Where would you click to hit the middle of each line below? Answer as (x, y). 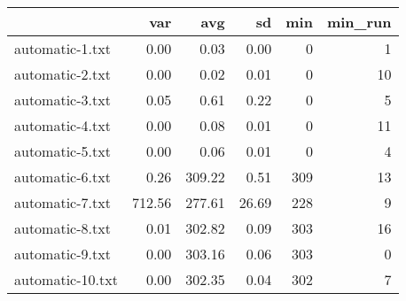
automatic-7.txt (62, 202)
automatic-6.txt (62, 177)
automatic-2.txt (62, 74)
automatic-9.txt (62, 254)
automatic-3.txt (62, 100)
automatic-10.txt (66, 279)
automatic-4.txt (62, 125)
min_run (359, 22)
